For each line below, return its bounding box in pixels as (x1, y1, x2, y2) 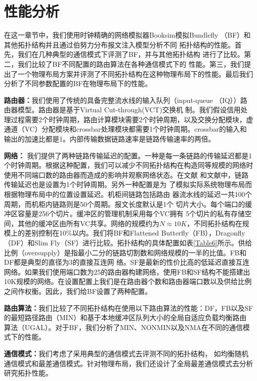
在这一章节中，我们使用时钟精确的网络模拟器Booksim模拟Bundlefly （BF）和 (4, 30, 251, 40)
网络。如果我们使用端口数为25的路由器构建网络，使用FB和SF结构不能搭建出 (4, 266, 250, 277)
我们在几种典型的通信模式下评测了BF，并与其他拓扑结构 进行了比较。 (17, 49, 244, 59)
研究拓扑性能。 (4, 368, 52, 378)
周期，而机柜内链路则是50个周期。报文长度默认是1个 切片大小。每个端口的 (4, 198, 245, 209)
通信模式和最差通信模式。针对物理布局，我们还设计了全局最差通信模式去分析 (4, 358, 253, 368)
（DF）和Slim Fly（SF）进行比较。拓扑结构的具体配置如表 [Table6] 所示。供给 (4, 238, 252, 247)
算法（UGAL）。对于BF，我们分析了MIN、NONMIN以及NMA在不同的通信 (4, 322, 243, 332)
